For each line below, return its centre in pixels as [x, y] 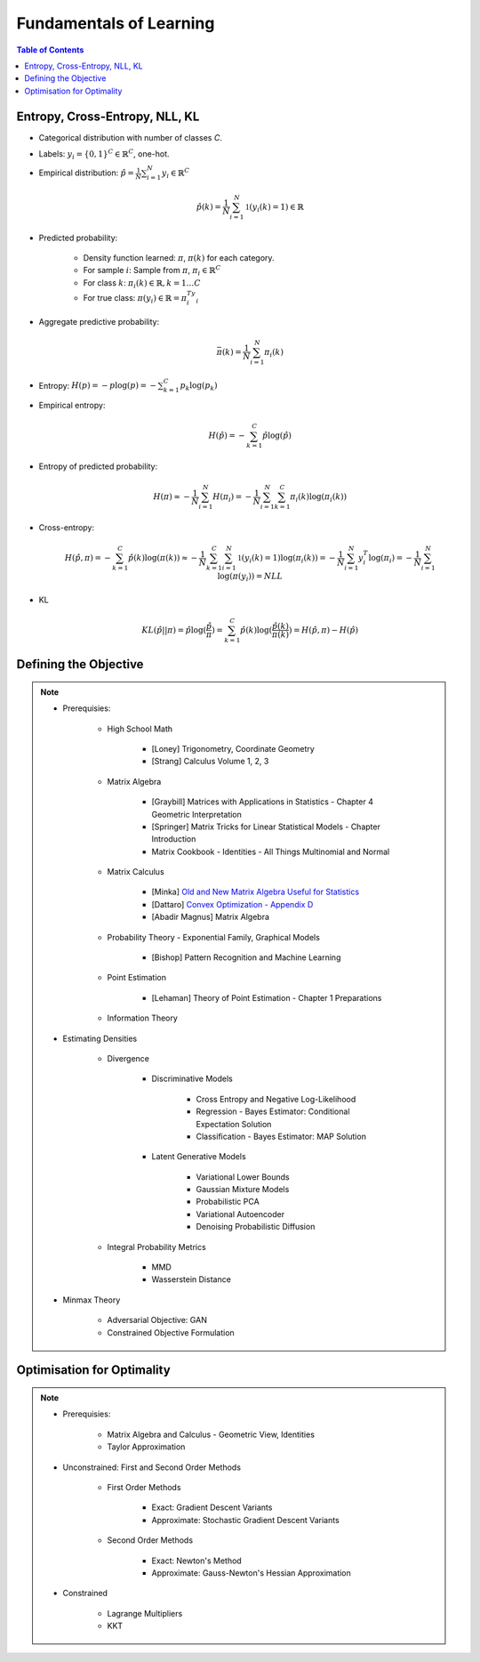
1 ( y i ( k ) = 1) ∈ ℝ [274, 207]
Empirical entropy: [72, 406]
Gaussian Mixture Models [243, 1190]
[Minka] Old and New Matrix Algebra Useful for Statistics [256, 892]
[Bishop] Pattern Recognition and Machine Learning [246, 957]
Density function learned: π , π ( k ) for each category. [179, 257]
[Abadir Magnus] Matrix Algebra [211, 917]
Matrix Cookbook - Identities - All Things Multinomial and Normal [271, 851]
